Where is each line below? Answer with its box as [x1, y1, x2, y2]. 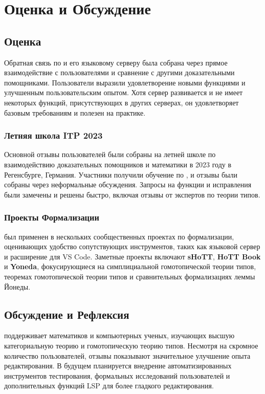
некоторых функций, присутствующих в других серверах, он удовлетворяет [4, 97, 239, 107]
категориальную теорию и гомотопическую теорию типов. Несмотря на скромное [4, 340, 258, 351]
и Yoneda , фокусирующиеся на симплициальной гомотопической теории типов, [4, 261, 256, 272]
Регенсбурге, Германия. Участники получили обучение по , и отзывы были [4, 169, 238, 180]
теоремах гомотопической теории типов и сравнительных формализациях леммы [4, 271, 255, 281]
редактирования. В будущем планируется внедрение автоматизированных [4, 360, 232, 371]
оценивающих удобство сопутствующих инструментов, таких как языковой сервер [4, 241, 260, 252]
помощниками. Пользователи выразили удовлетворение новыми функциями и [4, 77, 246, 87]
